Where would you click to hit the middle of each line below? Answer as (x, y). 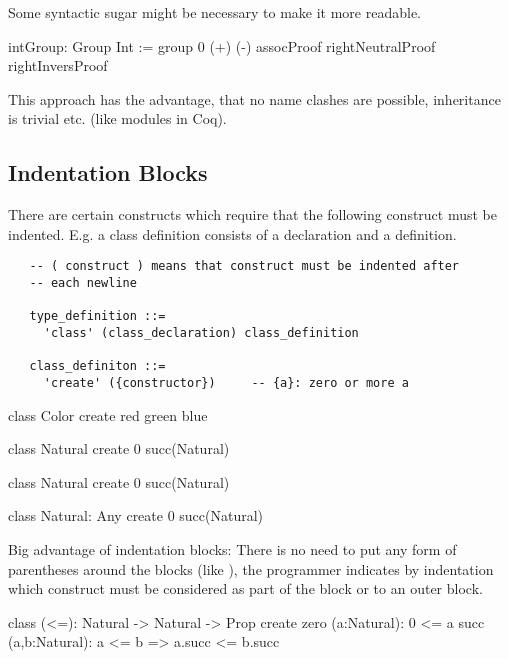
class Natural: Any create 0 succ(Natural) (136, 515)
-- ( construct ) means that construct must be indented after (244, 266)
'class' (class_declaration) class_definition (201, 332)
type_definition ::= (97, 316)
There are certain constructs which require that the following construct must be (253, 214)
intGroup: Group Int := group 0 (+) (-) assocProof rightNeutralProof (222, 45)
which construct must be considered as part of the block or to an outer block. (245, 588)
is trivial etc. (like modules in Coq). (117, 118)
